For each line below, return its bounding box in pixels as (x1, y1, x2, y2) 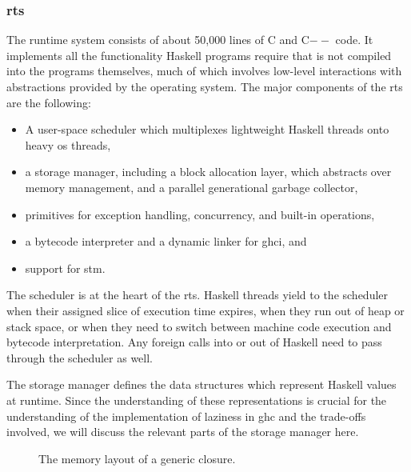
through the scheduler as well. (6, 349, 154, 366)
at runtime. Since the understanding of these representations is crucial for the (6, 391, 387, 408)
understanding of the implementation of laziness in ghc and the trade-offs (6, 407, 366, 424)
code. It (335, 31, 373, 48)
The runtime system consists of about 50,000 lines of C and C (6, 31, 309, 48)
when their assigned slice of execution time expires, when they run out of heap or (6, 302, 405, 318)
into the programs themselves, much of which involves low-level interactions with (6, 62, 402, 79)
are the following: (6, 94, 91, 110)
